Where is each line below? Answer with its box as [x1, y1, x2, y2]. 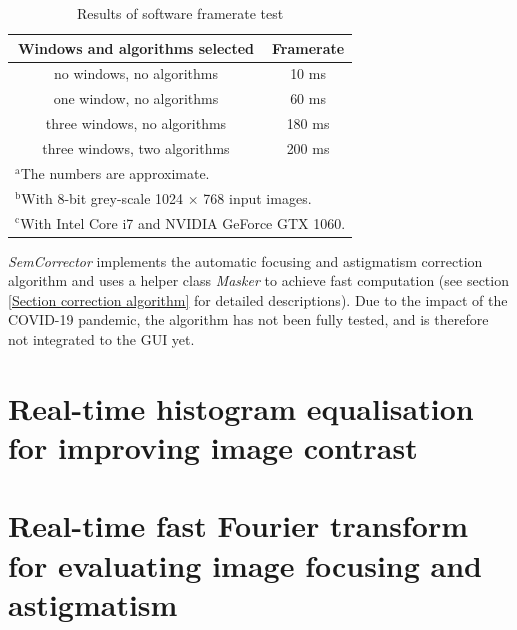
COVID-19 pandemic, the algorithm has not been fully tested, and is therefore [8, 309, 489, 330]
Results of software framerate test [76, 3, 284, 23]
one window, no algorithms [53, 88, 219, 109]
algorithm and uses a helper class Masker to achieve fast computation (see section [8, 270, 509, 291]
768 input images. [203, 187, 312, 208]
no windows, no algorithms [54, 63, 218, 84]
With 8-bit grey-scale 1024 [21, 187, 184, 208]
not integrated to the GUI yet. [8, 328, 195, 349]
